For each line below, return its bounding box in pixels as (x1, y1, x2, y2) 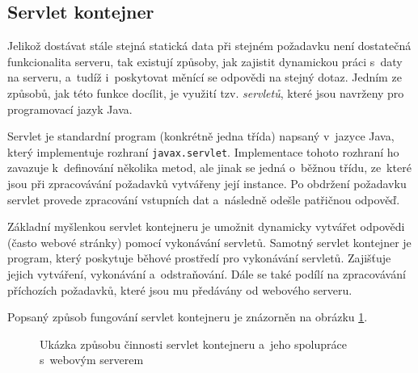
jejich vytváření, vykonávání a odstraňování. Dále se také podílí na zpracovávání (7, 265, 406, 282)
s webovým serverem (40, 351, 144, 368)
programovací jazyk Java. (7, 100, 133, 117)
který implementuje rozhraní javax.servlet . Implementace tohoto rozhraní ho (7, 143, 399, 160)
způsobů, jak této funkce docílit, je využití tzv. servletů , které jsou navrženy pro (7, 84, 404, 101)
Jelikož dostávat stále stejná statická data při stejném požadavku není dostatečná (7, 37, 412, 54)
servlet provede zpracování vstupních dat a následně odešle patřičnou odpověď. (7, 191, 400, 207)
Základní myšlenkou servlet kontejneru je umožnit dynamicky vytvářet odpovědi (7, 218, 405, 235)
